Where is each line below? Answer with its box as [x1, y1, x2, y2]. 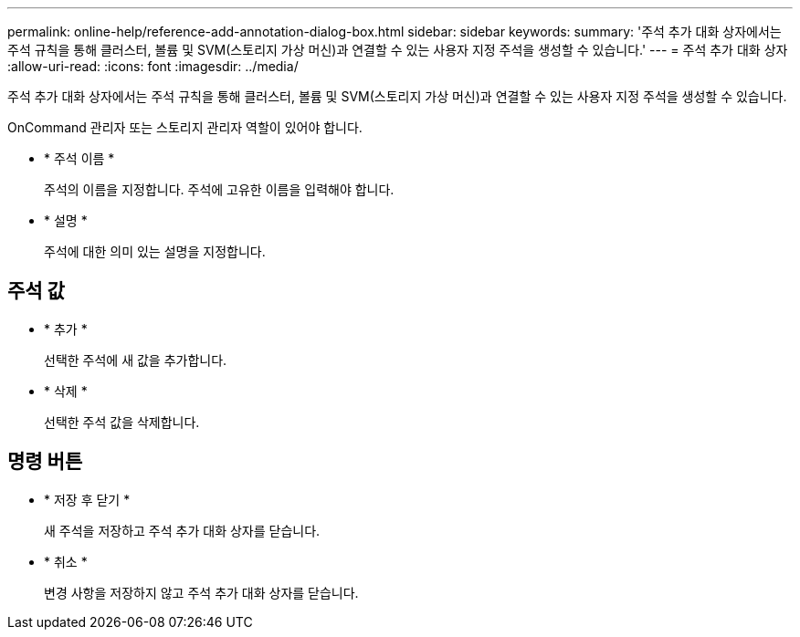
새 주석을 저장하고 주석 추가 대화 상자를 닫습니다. [44, 522, 321, 538]
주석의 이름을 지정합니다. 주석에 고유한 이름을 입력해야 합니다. [44, 182, 395, 197]
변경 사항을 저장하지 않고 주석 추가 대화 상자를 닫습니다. [44, 584, 359, 600]
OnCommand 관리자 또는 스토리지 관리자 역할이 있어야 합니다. [7, 120, 363, 135]
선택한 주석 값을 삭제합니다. [44, 413, 200, 430]
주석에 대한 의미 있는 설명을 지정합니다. [44, 244, 266, 259]
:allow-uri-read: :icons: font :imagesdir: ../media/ [7, 58, 299, 74]
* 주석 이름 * [44, 151, 115, 166]
